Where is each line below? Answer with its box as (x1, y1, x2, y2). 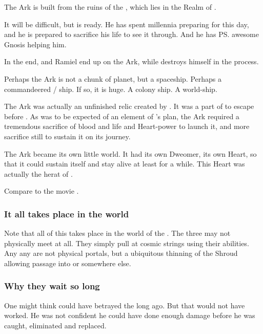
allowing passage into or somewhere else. (4, 257, 131, 268)
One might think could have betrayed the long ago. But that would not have (4, 300, 245, 310)
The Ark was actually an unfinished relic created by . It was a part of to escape (4, 101, 254, 112)
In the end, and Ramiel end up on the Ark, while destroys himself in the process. (4, 56, 259, 67)
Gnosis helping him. (4, 39, 67, 49)
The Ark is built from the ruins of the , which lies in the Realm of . (4, 2, 216, 12)
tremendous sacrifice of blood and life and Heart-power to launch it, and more (4, 121, 250, 132)
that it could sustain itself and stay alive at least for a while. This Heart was (4, 158, 245, 169)
